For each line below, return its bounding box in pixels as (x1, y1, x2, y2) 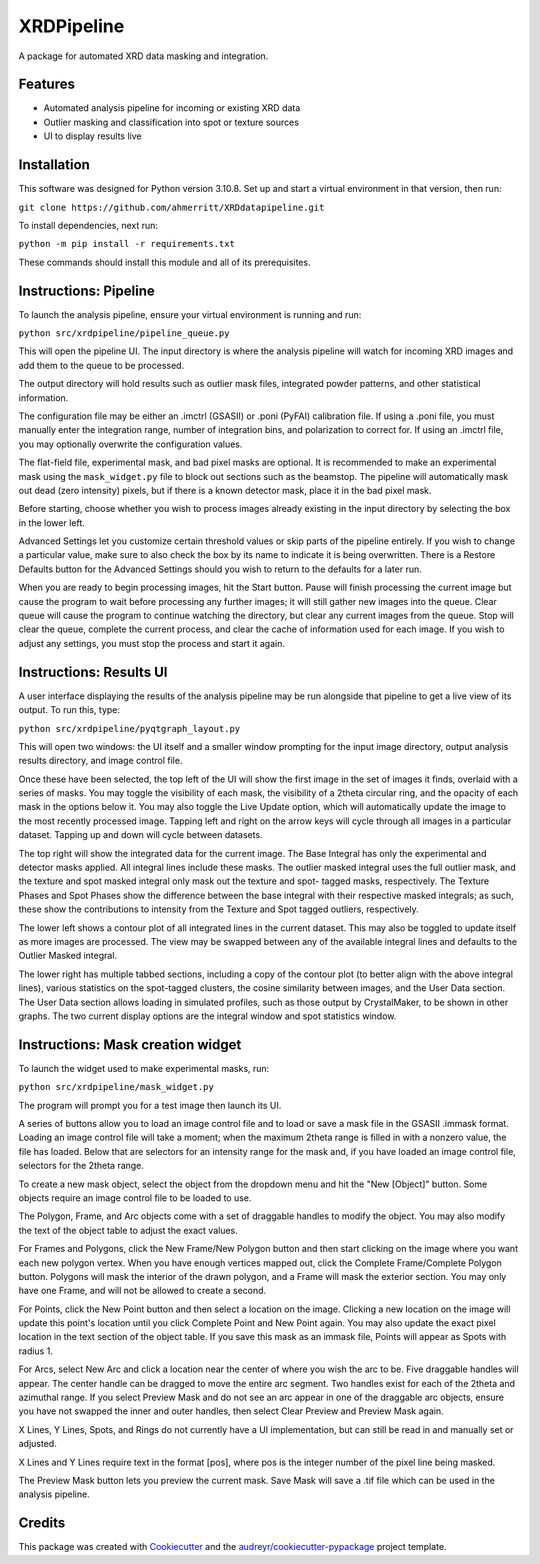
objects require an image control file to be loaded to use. (18, 1191, 252, 1204)
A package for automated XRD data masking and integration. (18, 50, 269, 62)
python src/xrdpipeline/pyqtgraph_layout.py (18, 723, 241, 734)
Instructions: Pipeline (18, 282, 155, 299)
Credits (18, 1515, 66, 1532)
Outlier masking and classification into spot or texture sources (43, 116, 300, 128)
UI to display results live (43, 130, 142, 142)
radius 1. (18, 1345, 54, 1357)
